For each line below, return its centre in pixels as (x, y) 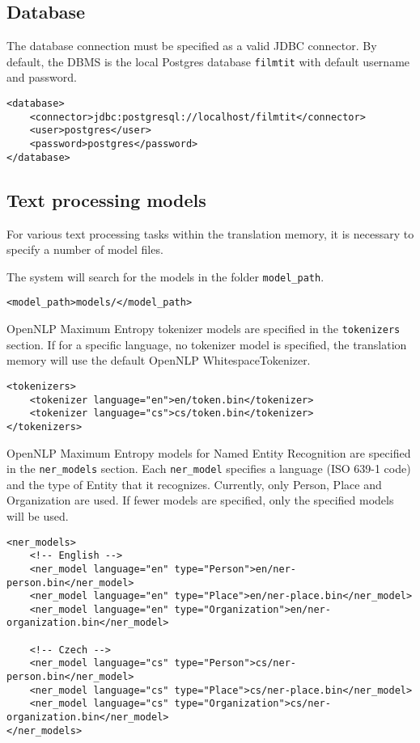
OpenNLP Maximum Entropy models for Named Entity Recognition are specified (209, 452)
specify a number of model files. (85, 249)
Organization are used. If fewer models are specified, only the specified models (200, 500)
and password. (42, 77)
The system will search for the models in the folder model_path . (165, 276)
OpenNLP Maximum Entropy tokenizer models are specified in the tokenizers (204, 329)
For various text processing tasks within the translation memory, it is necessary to (210, 233)
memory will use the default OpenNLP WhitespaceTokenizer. (159, 360)
